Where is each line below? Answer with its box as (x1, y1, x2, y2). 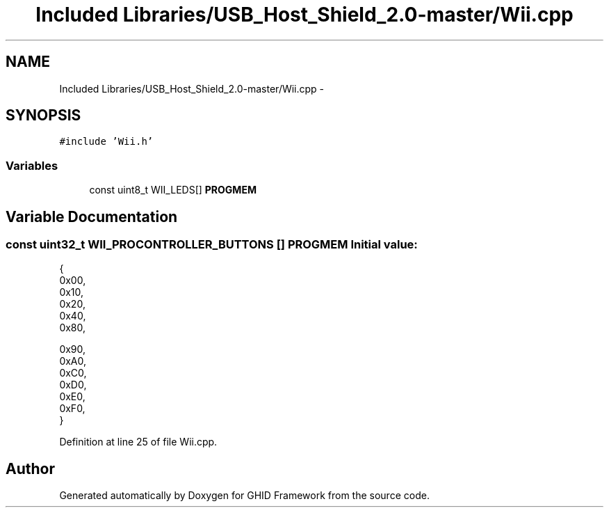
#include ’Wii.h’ (59, 136, 154, 148)
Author (6, 459, 55, 478)
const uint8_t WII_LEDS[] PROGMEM (89, 184, 257, 196)
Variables (6, 158, 58, 173)
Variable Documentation (6, 207, 178, 226)
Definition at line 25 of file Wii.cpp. (59, 436, 218, 448)
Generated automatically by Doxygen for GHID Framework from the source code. (59, 489, 430, 502)
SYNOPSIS (6, 106, 81, 125)
